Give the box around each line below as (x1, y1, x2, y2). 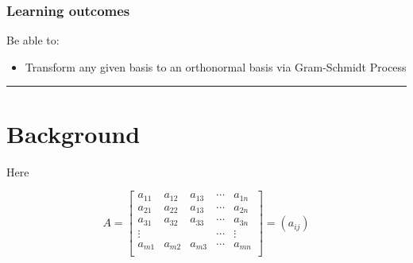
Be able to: (6, 32, 60, 48)
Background (6, 117, 141, 149)
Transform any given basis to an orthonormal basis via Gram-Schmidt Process (25, 58, 407, 75)
